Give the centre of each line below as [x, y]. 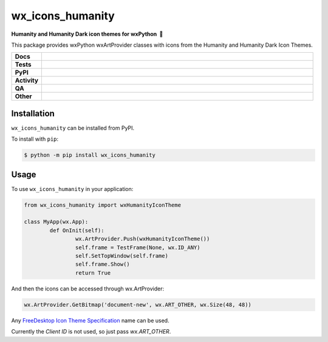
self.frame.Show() [102, 264]
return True [93, 273]
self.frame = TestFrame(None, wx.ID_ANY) [138, 247]
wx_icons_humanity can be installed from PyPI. [73, 128]
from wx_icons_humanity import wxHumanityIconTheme [103, 205]
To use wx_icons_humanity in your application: [72, 189]
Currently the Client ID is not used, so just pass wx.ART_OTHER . [91, 332]
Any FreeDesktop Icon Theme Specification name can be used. [90, 320]
